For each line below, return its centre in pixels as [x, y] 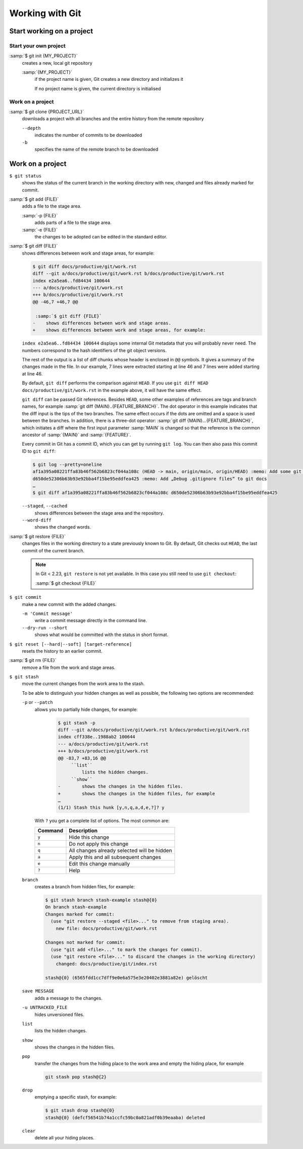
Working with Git [45, 13]
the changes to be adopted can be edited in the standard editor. [101, 237]
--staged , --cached [45, 506]
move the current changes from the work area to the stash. [83, 684]
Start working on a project [51, 31]
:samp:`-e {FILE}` [40, 229]
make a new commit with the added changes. [69, 604]
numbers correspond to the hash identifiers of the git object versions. [94, 350]
